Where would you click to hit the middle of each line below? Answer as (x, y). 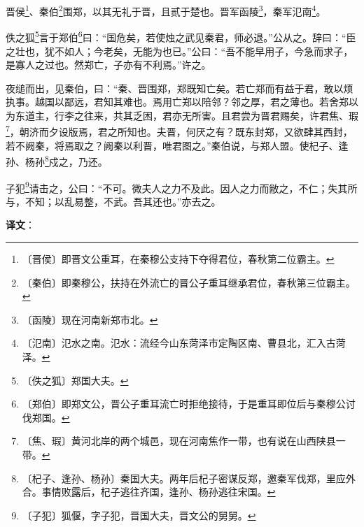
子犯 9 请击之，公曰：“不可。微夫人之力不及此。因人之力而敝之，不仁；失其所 (182, 187)
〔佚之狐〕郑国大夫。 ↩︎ (75, 380)
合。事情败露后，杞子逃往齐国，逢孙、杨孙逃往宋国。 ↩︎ (149, 492)
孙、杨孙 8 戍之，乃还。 (57, 160)
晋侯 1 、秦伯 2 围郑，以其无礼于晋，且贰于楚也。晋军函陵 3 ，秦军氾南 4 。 (166, 10)
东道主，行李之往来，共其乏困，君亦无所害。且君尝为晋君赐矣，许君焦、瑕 (187, 115)
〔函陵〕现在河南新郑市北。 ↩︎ (90, 319)
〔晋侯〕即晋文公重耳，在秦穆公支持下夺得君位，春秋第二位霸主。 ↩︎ (178, 259)
